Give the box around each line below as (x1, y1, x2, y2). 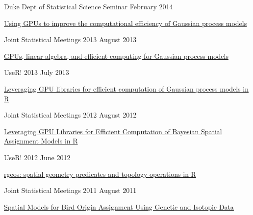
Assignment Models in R (4, 136, 78, 146)
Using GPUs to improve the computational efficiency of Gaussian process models (4, 18, 247, 28)
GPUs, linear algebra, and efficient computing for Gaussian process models (4, 50, 228, 61)
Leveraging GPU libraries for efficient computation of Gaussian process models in (4, 83, 249, 94)
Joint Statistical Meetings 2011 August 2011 (4, 185, 137, 195)
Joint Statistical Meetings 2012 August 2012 (4, 110, 137, 120)
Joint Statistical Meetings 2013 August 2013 (4, 34, 137, 45)
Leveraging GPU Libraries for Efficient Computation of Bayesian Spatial (4, 126, 222, 136)
